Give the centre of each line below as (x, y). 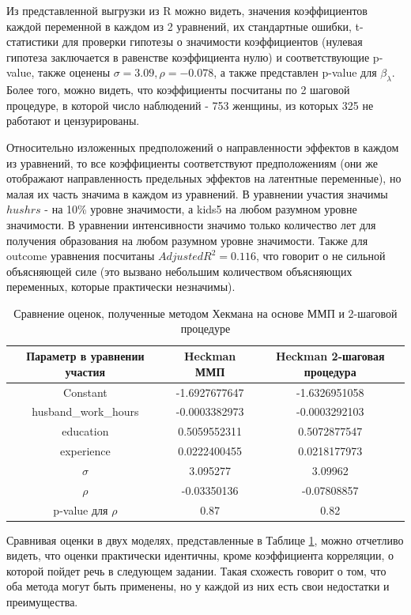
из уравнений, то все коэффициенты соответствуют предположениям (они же (192, 162)
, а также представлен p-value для (295, 72)
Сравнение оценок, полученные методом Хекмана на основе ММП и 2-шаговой (205, 313)
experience (85, 451)
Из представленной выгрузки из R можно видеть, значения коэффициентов (187, 10)
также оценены (74, 72)
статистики (33, 42)
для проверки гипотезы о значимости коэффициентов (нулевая (212, 42)
